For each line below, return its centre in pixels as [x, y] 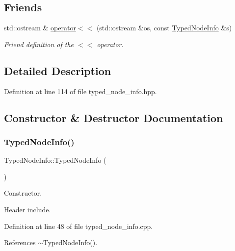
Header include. [27, 209]
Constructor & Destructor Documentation [114, 117]
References [20, 242]
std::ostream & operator [40, 28]
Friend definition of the [39, 44]
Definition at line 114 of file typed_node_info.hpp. [80, 91]
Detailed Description [58, 70]
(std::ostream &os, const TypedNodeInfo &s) [164, 28]
